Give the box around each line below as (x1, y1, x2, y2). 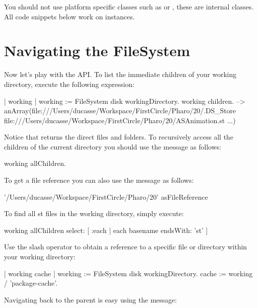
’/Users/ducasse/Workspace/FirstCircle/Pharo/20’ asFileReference (4, 191, 208, 202)
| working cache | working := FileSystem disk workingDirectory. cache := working (4, 268, 253, 278)
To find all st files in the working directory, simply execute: (4, 208, 184, 219)
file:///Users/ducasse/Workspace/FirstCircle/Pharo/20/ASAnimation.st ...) (4, 115, 236, 125)
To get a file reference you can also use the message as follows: (4, 175, 194, 185)
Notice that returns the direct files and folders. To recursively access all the (4, 132, 234, 142)
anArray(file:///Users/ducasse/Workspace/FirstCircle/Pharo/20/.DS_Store (4, 105, 236, 116)
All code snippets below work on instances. (4, 11, 135, 21)
